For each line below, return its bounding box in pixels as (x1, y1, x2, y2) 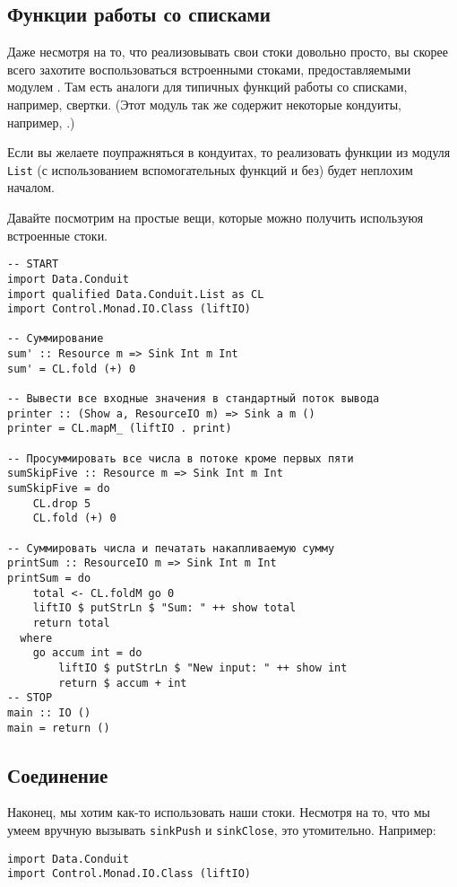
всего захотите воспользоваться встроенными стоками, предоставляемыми (7, 59, 411, 78)
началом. (7, 178, 55, 197)
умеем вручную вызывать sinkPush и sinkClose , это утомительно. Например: (7, 821, 436, 839)
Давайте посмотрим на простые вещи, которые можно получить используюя (7, 208, 424, 227)
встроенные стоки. (7, 225, 108, 244)
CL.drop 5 (32, 496, 91, 510)
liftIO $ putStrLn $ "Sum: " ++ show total (32, 602, 297, 615)
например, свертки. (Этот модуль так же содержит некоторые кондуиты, (7, 94, 401, 113)
